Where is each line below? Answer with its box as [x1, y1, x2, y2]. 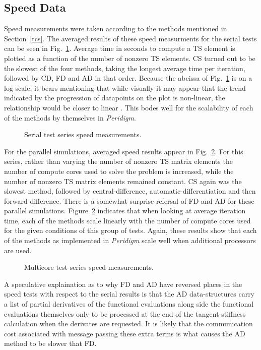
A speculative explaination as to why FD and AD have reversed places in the [4, 278, 242, 289]
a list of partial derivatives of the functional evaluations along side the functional [4, 299, 254, 309]
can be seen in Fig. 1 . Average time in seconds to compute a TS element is [4, 43, 235, 53]
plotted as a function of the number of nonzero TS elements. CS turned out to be [4, 52, 255, 63]
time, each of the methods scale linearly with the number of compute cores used [4, 215, 251, 225]
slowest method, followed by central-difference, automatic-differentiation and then [4, 186, 256, 196]
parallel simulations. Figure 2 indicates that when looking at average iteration [4, 205, 246, 216]
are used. [4, 245, 32, 255]
